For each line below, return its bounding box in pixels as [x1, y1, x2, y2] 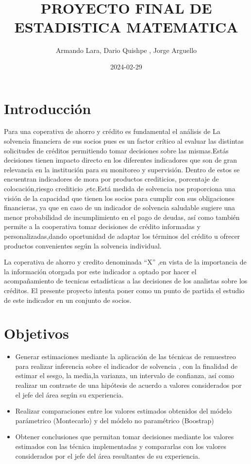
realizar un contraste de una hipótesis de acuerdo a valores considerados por [15, 380, 242, 390]
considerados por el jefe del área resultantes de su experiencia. [15, 450, 200, 461]
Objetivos [4, 323, 69, 343]
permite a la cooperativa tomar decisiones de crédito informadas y [4, 221, 201, 232]
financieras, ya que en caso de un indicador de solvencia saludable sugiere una [4, 202, 235, 213]
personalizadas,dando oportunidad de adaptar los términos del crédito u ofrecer [4, 231, 240, 241]
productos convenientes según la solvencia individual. [4, 240, 162, 250]
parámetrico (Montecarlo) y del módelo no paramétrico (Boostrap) [15, 415, 214, 425]
